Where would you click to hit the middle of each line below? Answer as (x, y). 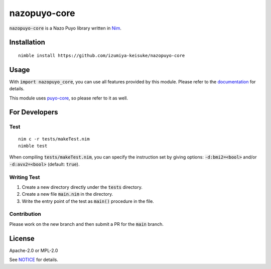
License (22, 238)
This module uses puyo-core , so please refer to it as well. (69, 98)
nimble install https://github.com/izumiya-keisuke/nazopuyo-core (102, 55)
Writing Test (25, 177)
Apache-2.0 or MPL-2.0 (34, 250)
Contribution (25, 214)
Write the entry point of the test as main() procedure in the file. (88, 201)
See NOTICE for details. (34, 260)
